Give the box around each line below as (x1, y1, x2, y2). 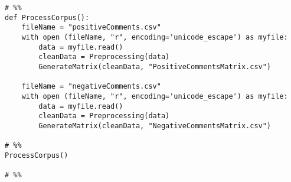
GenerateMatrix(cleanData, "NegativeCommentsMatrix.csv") (38, 121, 272, 130)
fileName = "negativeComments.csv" (21, 82, 161, 91)
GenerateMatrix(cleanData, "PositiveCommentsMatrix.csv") (38, 62, 272, 71)
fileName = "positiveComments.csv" (21, 23, 161, 32)
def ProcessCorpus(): (5, 13, 90, 22)
